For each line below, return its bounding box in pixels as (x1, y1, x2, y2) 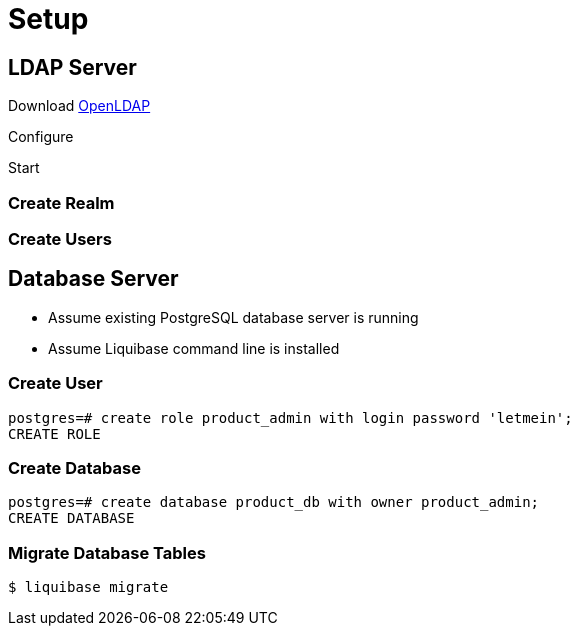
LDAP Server (8, 54, 137, 80)
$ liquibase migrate (8, 579, 169, 596)
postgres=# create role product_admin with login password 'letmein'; (8, 409, 573, 426)
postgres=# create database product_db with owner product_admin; (8, 494, 540, 511)
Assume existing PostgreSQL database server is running (48, 308, 419, 326)
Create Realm (8, 192, 115, 213)
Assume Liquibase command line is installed (48, 339, 340, 357)
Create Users (8, 228, 112, 249)
